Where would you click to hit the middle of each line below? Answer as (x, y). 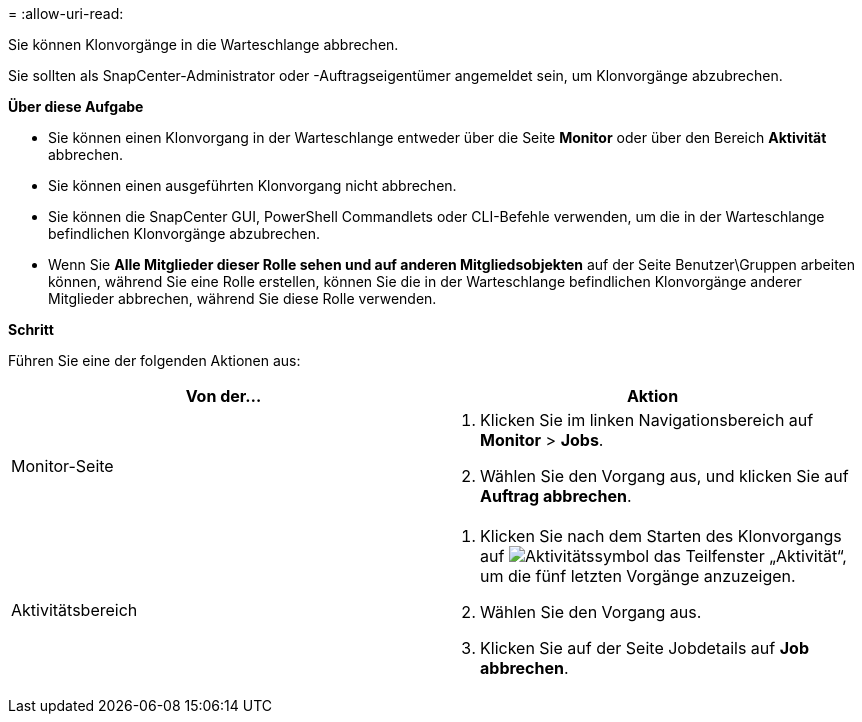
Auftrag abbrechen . (556, 496)
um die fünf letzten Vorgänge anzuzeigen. (638, 576)
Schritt (31, 329)
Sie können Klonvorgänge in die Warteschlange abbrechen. (203, 44)
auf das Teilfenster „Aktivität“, (663, 556)
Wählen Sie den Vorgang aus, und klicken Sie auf (664, 476)
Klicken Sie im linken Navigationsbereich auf (647, 420)
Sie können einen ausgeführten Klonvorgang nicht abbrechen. (252, 185)
